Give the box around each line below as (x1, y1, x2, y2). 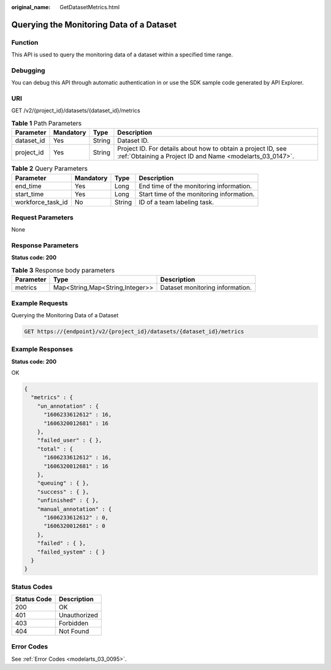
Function (11, 38, 39, 47)
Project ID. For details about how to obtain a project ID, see (117, 145, 287, 153)
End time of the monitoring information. (139, 181, 253, 190)
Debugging (11, 66, 45, 75)
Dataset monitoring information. (160, 284, 252, 292)
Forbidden (58, 619, 89, 628)
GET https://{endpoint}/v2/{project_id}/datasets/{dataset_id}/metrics (24, 328, 245, 335)
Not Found (58, 627, 89, 636)
